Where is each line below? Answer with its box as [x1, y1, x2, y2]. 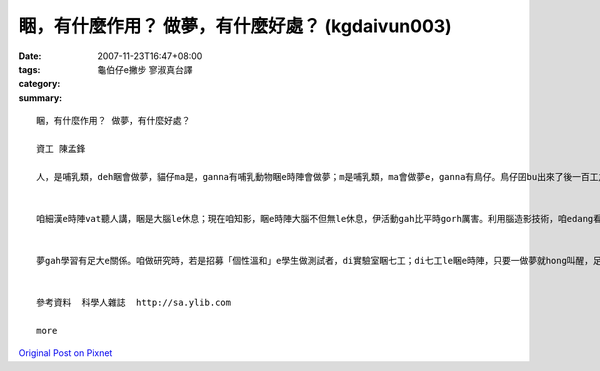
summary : [18, 91, 63, 104]
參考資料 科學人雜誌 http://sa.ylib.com [36, 297, 232, 309]
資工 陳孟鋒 [36, 143, 86, 154]
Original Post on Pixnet [18, 347, 113, 359]
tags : [18, 63, 41, 75]
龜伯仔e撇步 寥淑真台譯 [97, 63, 194, 75]
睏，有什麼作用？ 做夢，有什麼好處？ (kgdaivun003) [18, 15, 452, 37]
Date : [18, 50, 42, 62]
